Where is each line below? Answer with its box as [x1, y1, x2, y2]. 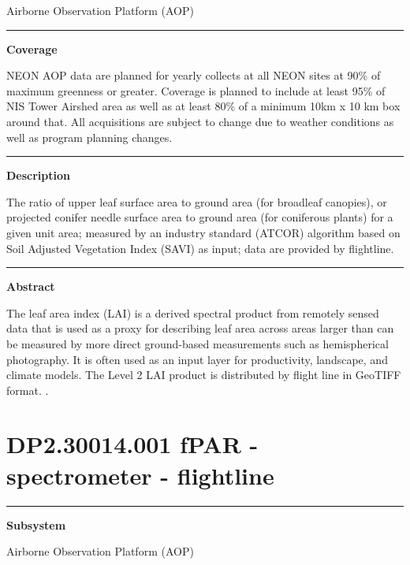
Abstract [6, 278, 55, 295]
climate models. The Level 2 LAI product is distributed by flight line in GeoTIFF [6, 366, 401, 383]
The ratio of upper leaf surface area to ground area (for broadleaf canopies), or [6, 193, 387, 210]
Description [6, 167, 71, 184]
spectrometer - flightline [6, 459, 274, 491]
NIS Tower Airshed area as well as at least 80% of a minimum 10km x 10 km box [6, 98, 401, 114]
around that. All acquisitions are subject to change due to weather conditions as [6, 113, 394, 129]
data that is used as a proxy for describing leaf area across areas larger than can [6, 320, 394, 336]
